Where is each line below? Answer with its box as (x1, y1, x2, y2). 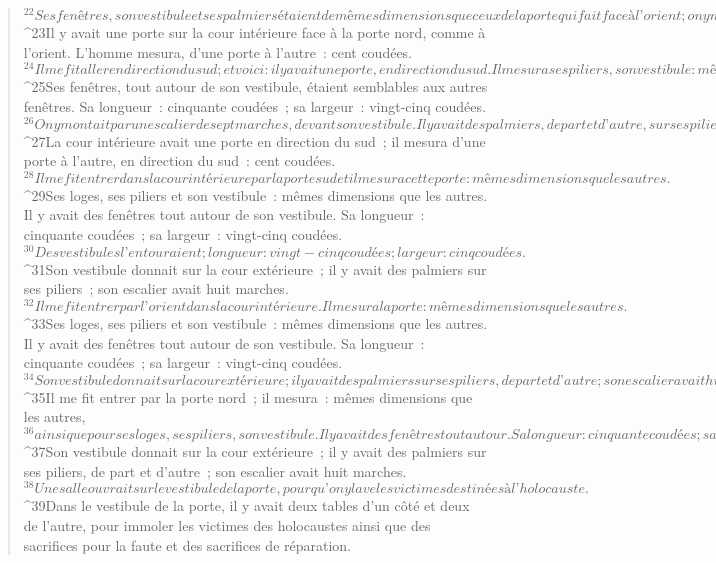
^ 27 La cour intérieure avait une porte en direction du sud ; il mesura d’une (23, 130, 486, 151)
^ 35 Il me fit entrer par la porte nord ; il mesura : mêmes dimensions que (23, 386, 473, 407)
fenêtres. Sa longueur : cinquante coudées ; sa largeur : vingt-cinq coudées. (23, 95, 486, 116)
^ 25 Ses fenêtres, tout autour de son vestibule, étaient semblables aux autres (23, 76, 488, 97)
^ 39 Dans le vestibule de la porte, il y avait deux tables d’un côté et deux (23, 495, 470, 516)
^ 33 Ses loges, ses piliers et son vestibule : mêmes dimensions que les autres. (23, 313, 488, 333)
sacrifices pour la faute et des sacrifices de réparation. (23, 534, 352, 555)
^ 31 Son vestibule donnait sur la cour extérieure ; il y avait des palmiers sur (23, 258, 487, 279)
